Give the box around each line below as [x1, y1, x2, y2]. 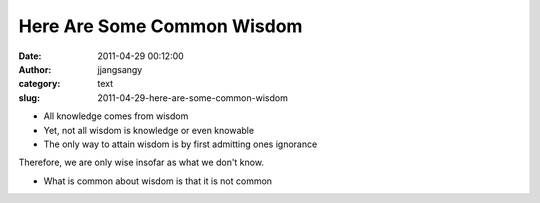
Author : [18, 63, 52, 75]
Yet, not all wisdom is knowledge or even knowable [43, 124, 255, 136]
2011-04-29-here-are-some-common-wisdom [97, 91, 289, 104]
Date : [18, 50, 42, 62]
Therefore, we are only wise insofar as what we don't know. [18, 156, 265, 169]
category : [18, 78, 61, 90]
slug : [18, 91, 40, 104]
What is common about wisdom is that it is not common [43, 175, 273, 187]
